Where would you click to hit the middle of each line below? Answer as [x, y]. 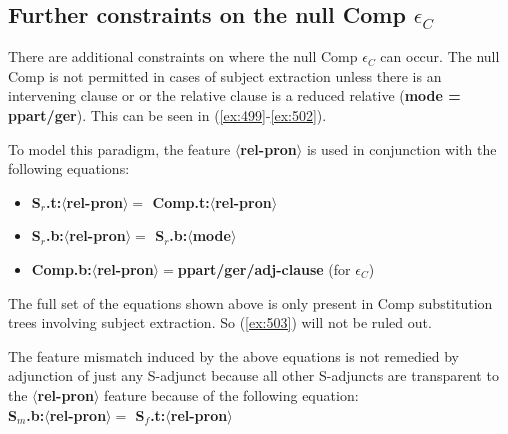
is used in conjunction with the [401, 148]
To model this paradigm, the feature [119, 148]
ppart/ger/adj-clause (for [264, 268]
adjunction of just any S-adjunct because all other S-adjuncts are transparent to [253, 375]
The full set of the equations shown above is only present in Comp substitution [250, 302]
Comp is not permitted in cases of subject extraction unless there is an [225, 75]
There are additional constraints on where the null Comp [183, 56]
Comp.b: [61, 268]
